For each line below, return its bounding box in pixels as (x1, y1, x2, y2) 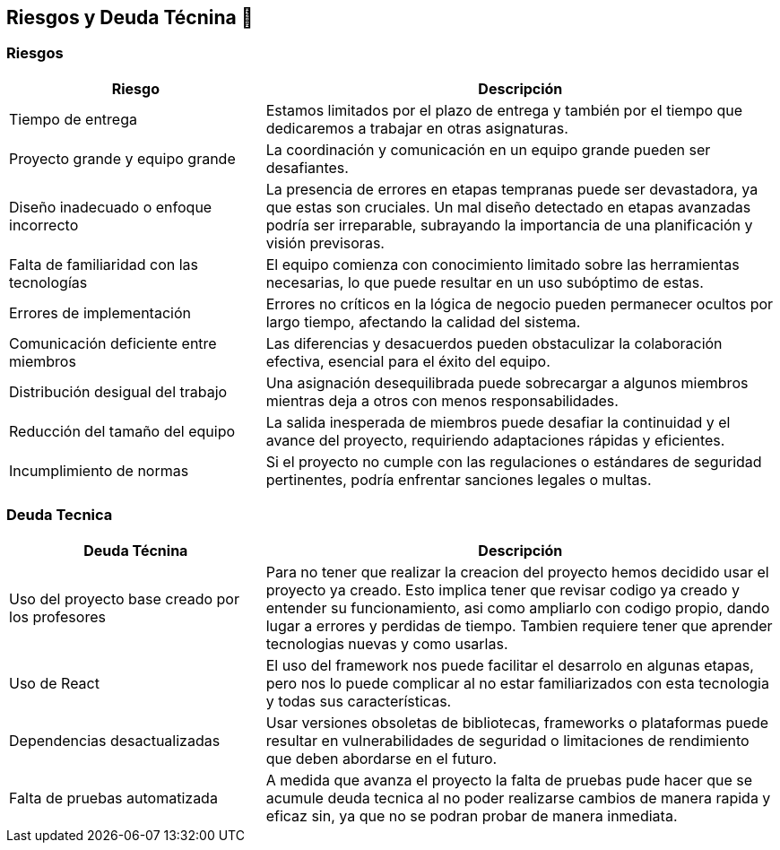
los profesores (9, 607, 106, 626)
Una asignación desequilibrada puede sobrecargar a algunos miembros (265, 373, 749, 392)
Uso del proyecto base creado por (9, 589, 239, 608)
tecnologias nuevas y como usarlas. (265, 634, 508, 653)
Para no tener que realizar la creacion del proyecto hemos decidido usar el (265, 562, 769, 581)
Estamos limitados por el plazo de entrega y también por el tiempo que (265, 100, 743, 119)
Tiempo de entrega (9, 109, 137, 128)
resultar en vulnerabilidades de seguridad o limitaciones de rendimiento (265, 731, 750, 750)
